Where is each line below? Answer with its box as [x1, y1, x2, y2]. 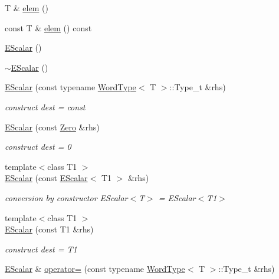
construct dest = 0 [5, 140, 71, 153]
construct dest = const [5, 100, 86, 113]
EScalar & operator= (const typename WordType [5, 262, 185, 275]
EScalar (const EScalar [5, 172, 88, 184]
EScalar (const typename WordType [5, 81, 136, 93]
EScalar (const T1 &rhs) [5, 223, 94, 235]
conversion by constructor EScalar [5, 191, 128, 203]
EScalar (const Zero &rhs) [5, 120, 100, 133]
